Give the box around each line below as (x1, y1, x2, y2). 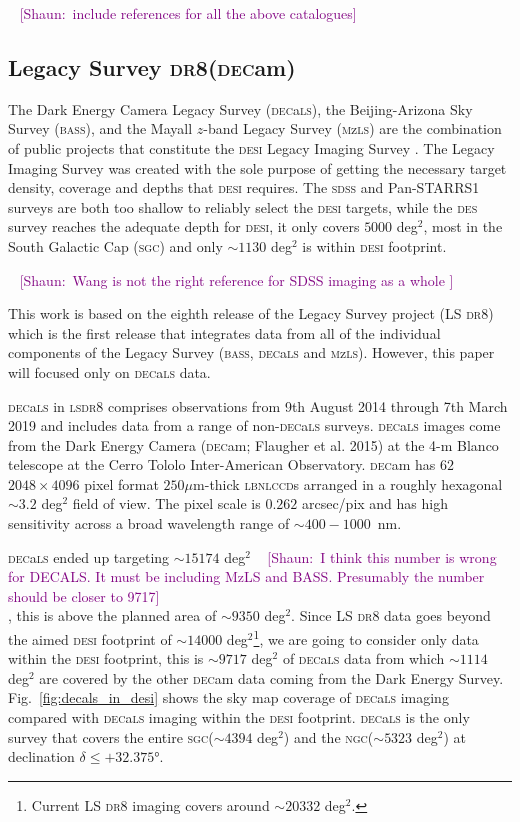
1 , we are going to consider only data (253, 626, 479, 649)
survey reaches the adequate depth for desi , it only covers (8, 216, 360, 237)
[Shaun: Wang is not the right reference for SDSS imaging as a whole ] (19, 269, 454, 290)
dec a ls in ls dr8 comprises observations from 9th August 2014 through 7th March (8, 395, 508, 416)
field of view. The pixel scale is (72, 493, 261, 514)
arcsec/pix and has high (301, 493, 448, 514)
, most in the (423, 216, 503, 237)
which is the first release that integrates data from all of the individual (8, 322, 441, 343)
